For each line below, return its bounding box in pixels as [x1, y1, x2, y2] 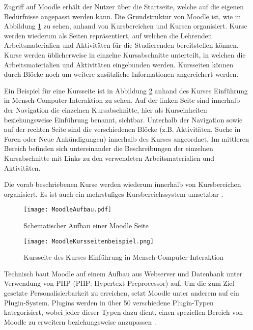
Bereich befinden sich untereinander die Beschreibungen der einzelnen [4, 143, 213, 153]
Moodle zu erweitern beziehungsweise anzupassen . [4, 316, 156, 327]
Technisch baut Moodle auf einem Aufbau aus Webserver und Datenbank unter [4, 268, 243, 278]
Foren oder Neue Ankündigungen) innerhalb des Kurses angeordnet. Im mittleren [4, 133, 249, 144]
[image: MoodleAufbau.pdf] [24, 206, 112, 213]
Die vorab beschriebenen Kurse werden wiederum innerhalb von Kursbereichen [4, 179, 241, 189]
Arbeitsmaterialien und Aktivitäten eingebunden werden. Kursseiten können [4, 59, 234, 69]
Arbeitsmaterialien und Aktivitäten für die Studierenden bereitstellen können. [4, 40, 239, 50]
